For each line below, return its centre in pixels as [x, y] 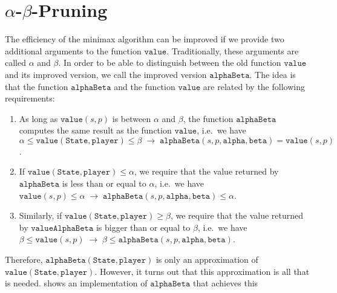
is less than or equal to [104, 183]
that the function [37, 86]
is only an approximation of [207, 259]
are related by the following [254, 86]
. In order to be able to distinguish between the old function [170, 63]
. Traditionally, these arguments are [233, 50]
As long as [38, 118]
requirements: [30, 98]
